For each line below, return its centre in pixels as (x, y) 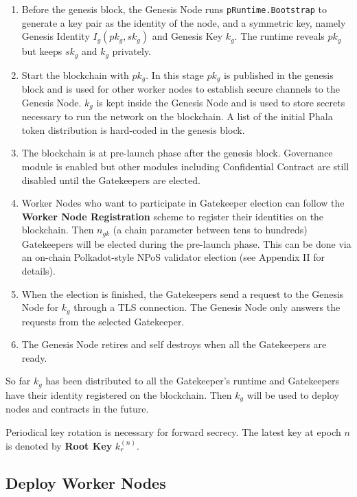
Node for (40, 307)
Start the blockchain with (75, 74)
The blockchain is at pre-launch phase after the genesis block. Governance (177, 153)
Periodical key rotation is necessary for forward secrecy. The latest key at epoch (173, 431)
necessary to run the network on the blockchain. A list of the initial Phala (177, 116)
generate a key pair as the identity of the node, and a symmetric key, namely (184, 22)
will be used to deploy (293, 394)
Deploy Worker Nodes (86, 482)
